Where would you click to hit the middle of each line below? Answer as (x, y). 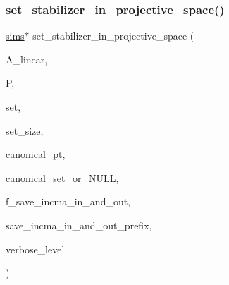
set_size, (25, 130)
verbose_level (35, 249)
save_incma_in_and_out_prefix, (79, 225)
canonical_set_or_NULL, (62, 177)
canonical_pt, (36, 154)
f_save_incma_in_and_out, (68, 201)
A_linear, (27, 59)
